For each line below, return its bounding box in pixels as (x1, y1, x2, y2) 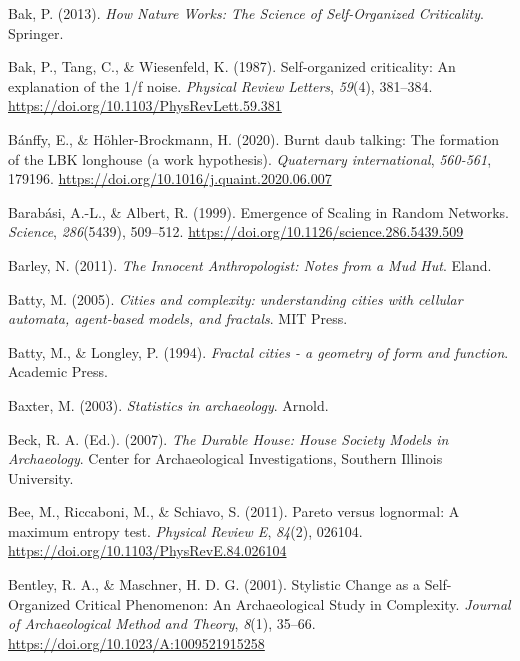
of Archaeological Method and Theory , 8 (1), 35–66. (8, 613, 316, 634)
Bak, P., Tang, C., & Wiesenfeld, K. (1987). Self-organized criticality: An (8, 56, 456, 77)
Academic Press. (8, 361, 108, 382)
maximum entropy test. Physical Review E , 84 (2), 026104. (8, 520, 363, 541)
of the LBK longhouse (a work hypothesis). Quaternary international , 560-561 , (8, 148, 492, 169)
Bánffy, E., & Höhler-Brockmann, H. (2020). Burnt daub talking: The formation (8, 128, 499, 149)
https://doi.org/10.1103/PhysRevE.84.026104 (8, 540, 287, 561)
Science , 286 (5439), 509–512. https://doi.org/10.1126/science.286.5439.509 (8, 221, 464, 242)
